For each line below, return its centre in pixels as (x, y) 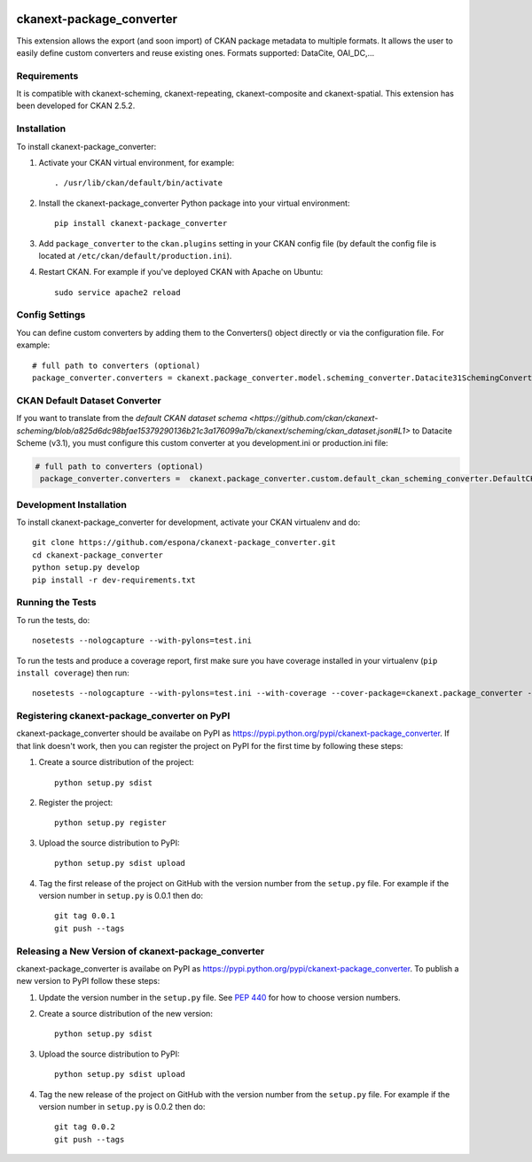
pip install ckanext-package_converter (141, 223)
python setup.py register (111, 823)
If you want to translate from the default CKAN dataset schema (132, 418)
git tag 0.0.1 (85, 916)
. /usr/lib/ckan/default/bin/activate (139, 183)
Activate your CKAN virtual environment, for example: (137, 162)
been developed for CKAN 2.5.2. (76, 105)
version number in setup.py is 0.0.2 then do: (122, 1107)
